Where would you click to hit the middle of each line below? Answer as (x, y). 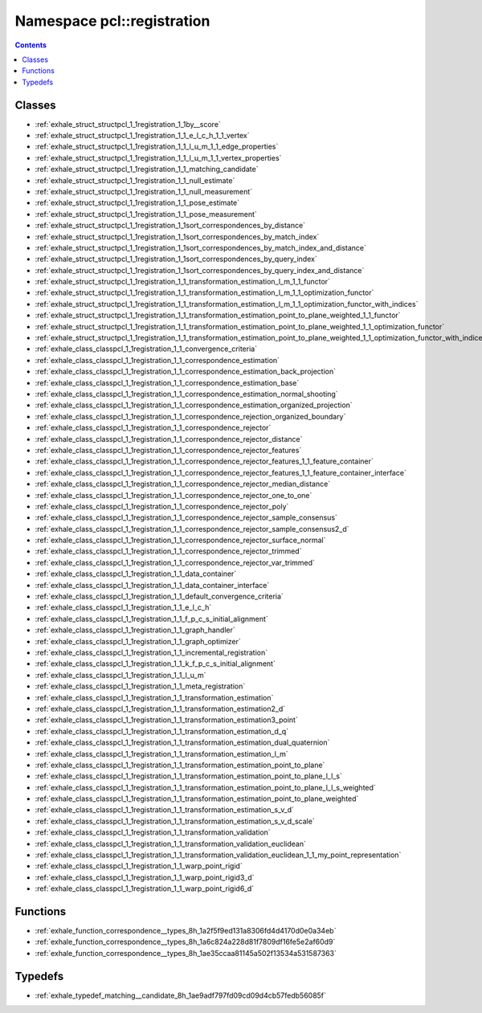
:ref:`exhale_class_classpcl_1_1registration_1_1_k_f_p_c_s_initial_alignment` (155, 664)
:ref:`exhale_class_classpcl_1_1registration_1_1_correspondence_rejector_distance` (169, 439)
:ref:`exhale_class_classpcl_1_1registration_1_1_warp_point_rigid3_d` (145, 877)
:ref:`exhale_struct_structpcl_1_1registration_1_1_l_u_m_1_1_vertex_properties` (158, 157)
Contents (31, 45)
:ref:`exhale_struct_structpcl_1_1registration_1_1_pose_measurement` (146, 214)
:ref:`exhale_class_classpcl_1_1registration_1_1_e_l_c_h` (123, 607)
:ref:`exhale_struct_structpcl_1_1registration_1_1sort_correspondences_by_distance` (170, 226)
